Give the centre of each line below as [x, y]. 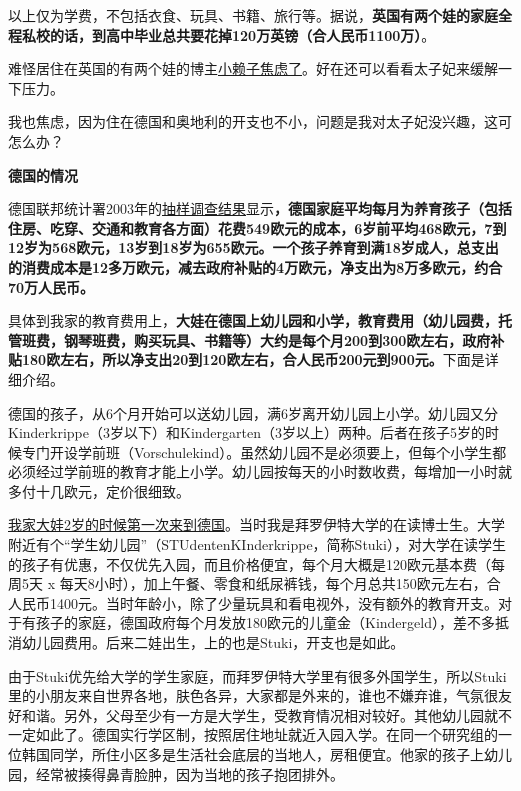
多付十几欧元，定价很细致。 [99, 490]
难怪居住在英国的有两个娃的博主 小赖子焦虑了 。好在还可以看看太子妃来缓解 [253, 68]
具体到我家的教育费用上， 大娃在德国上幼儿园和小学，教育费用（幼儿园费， [253, 320]
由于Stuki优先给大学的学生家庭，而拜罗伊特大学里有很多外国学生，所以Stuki [257, 675]
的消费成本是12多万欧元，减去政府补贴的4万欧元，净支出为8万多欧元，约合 [255, 266]
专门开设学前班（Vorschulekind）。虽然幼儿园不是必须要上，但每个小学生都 [264, 451]
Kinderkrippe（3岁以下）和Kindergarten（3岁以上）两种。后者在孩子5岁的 [246, 432]
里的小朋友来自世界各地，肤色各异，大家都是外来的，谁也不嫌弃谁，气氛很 [253, 695]
